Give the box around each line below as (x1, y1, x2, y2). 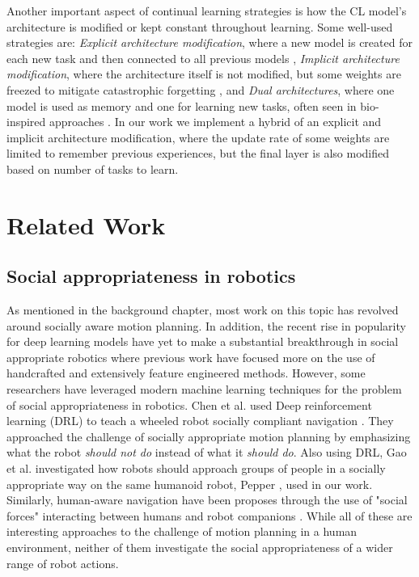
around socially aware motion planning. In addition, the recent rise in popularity (6, 317, 406, 334)
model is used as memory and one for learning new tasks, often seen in (6, 97, 357, 114)
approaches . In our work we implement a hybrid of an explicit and (49, 113, 382, 130)
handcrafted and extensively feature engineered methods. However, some (6, 364, 366, 381)
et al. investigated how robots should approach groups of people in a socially (6, 460, 386, 477)
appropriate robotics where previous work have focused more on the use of (6, 348, 375, 365)
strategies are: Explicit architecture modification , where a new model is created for (6, 34, 413, 51)
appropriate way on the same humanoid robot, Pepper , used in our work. (6, 475, 373, 492)
